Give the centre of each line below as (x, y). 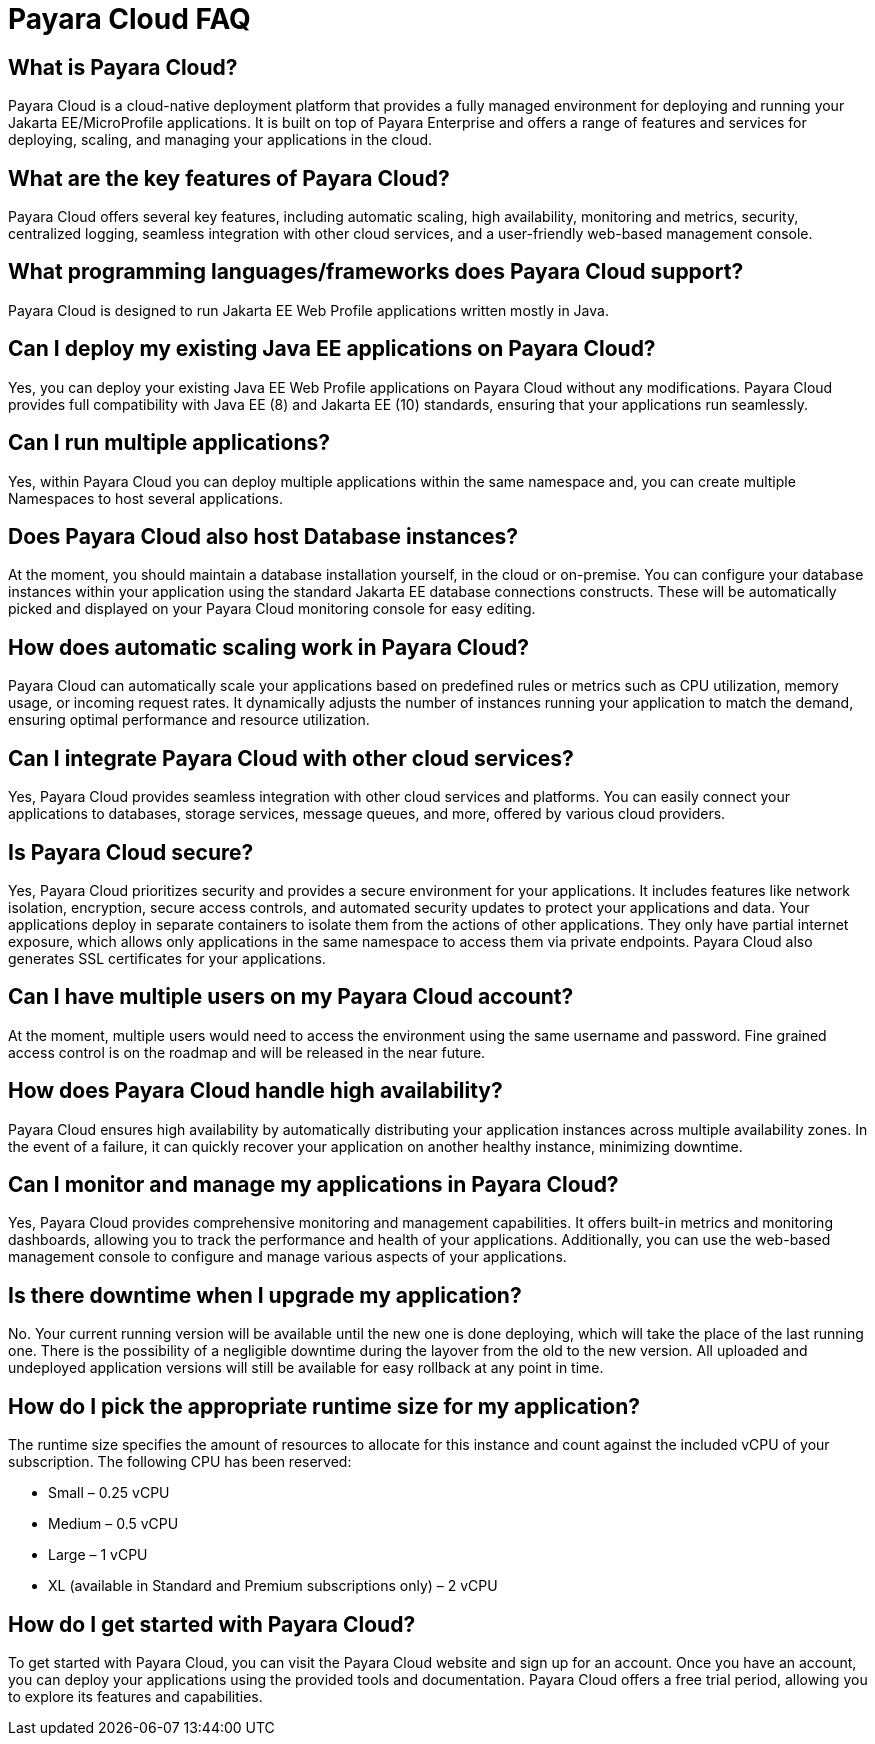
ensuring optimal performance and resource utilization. (189, 720)
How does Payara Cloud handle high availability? (255, 1091)
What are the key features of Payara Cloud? (229, 178)
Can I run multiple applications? (169, 443)
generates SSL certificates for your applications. (167, 958)
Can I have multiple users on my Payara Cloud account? (291, 997)
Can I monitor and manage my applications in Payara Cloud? (313, 1185)
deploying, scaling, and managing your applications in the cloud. (220, 140)
